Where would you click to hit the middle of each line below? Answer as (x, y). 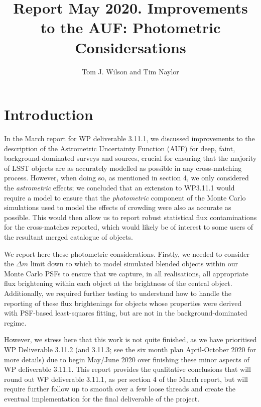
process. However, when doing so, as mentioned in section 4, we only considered (126, 178)
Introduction (49, 114)
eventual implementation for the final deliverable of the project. (102, 398)
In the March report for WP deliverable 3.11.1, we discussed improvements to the (129, 138)
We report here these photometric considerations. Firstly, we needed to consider (127, 253)
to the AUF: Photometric (130, 27)
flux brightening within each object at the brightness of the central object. (118, 283)
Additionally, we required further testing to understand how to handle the (118, 293)
